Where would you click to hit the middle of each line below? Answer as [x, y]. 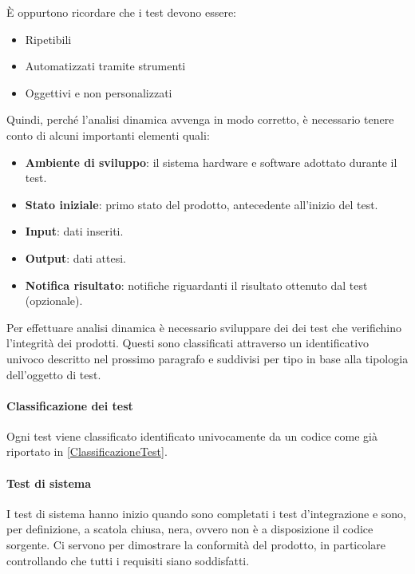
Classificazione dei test [70, 405]
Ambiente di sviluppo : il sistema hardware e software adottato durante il [211, 162]
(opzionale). [54, 301]
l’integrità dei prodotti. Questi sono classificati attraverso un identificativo [188, 343]
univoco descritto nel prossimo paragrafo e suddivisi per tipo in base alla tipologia [207, 358]
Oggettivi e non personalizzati [99, 92]
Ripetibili [48, 39]
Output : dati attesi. [75, 257]
